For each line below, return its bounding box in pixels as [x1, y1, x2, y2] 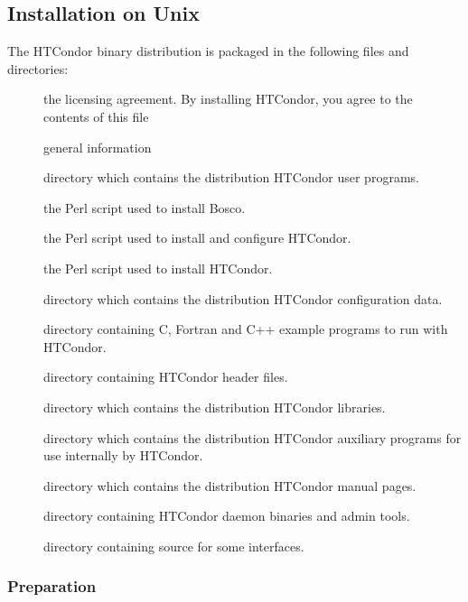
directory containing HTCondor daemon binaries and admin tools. [43, 506, 410, 525]
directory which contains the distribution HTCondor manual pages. [43, 476, 417, 495]
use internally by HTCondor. [43, 446, 203, 465]
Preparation [7, 575, 97, 597]
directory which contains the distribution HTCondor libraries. [43, 397, 386, 416]
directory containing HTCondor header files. [43, 367, 288, 386]
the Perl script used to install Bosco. [43, 198, 246, 217]
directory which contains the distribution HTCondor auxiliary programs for [43, 428, 462, 447]
